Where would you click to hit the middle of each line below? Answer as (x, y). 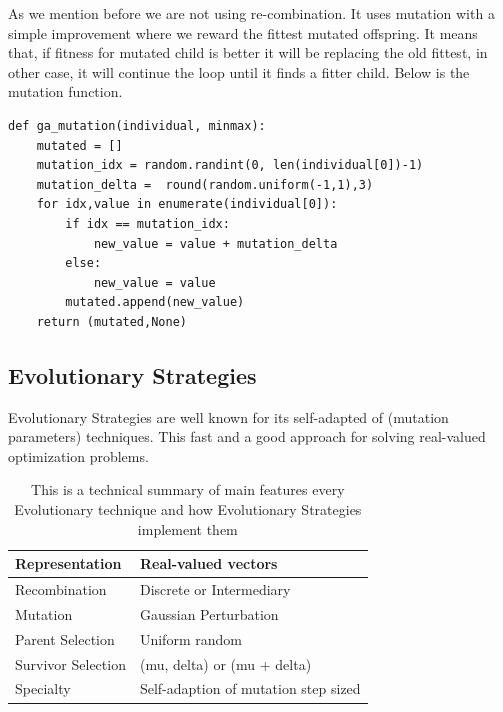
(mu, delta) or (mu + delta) (225, 663)
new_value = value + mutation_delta (215, 243)
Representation (68, 563)
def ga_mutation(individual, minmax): (137, 125)
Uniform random (190, 638)
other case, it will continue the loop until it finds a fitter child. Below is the (239, 71)
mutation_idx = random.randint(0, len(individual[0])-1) (230, 165)
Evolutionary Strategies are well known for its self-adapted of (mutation (228, 416)
